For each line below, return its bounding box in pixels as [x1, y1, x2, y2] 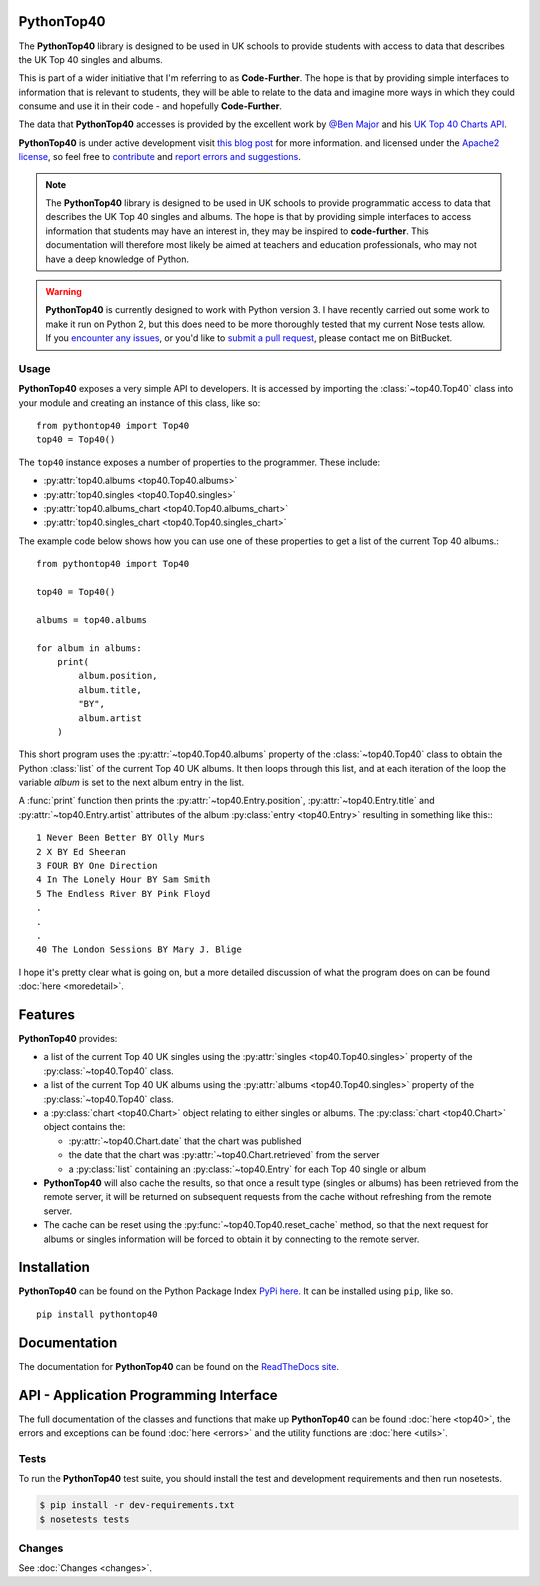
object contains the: [43, 1121, 126, 1133]
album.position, [78, 670, 158, 682]
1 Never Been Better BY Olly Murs [36, 832, 205, 844]
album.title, [78, 684, 142, 695]
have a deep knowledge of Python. [45, 253, 190, 265]
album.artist [78, 712, 142, 724]
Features [18, 1006, 75, 1023]
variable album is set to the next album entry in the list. [18, 776, 245, 789]
